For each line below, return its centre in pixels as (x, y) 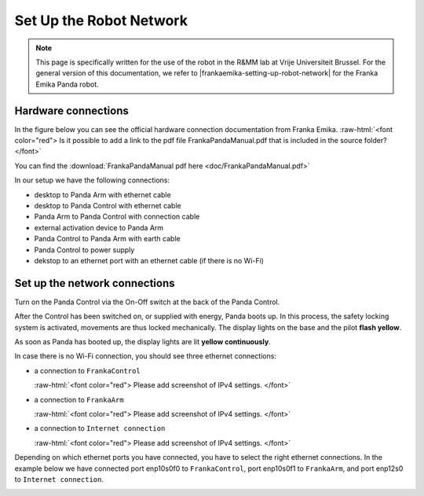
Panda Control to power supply (84, 250)
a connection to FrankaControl (87, 370)
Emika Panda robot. (68, 84)
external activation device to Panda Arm (99, 227)
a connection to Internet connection (100, 428)
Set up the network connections (95, 283)
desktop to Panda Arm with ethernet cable (103, 195)
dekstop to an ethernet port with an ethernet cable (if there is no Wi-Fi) (149, 260)
